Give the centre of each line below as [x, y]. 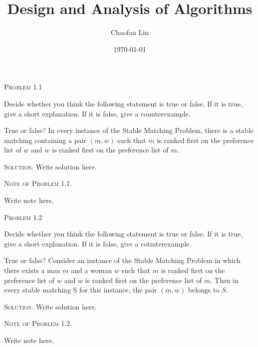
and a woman [92, 270]
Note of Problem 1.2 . [38, 323]
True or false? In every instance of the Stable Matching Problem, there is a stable [129, 130]
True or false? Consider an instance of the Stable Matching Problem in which [122, 260]
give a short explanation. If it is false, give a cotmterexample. [98, 243]
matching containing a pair [45, 140]
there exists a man [32, 270]
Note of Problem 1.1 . [38, 183]
